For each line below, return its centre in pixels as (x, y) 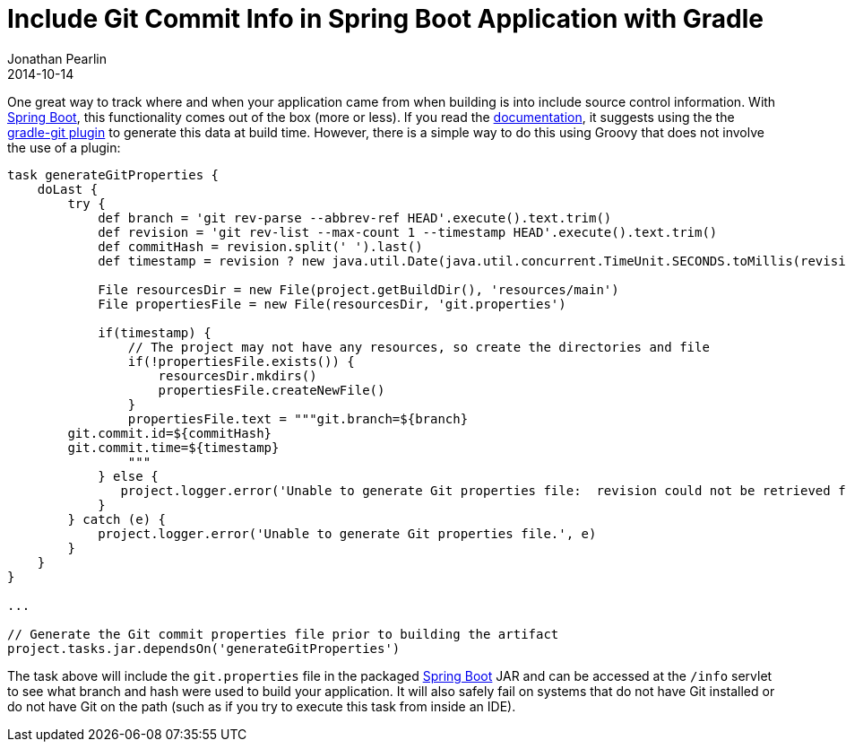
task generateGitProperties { (113, 174)
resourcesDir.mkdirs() (237, 375)
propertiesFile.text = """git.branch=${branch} (298, 418)
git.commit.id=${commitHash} (170, 433)
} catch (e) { (117, 519)
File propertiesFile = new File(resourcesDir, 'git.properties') (332, 304)
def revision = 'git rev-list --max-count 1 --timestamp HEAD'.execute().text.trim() (408, 232)
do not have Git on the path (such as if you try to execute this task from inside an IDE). (262, 706)
